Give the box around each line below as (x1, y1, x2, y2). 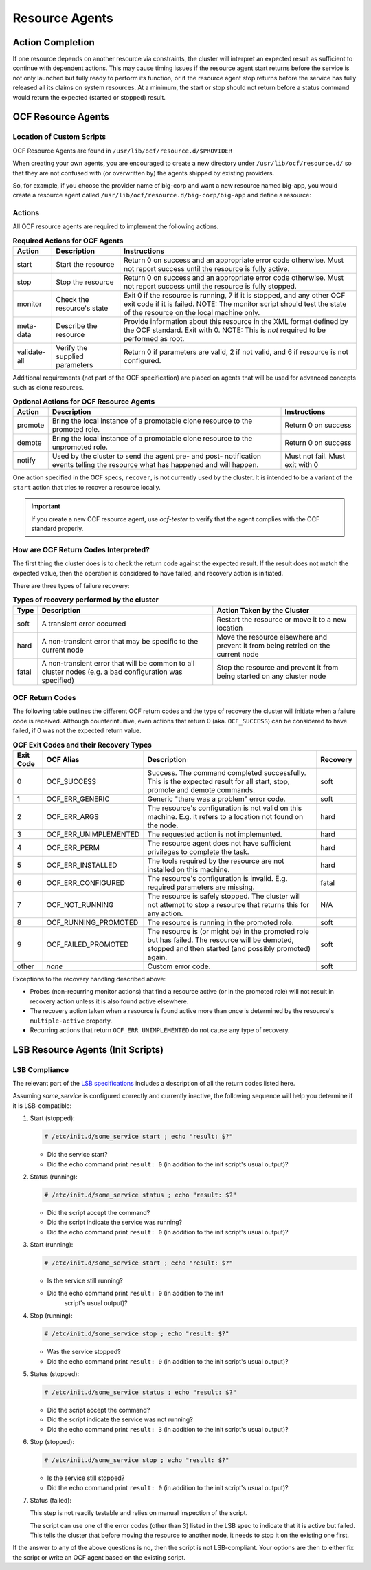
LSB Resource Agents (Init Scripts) (12, 1044, 164, 1056)
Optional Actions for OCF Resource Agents (12, 397, 155, 406)
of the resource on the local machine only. (124, 308, 260, 318)
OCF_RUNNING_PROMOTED (46, 917, 139, 927)
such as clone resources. (12, 383, 85, 391)
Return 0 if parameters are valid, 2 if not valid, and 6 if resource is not (124, 347, 349, 357)
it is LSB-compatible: (12, 1101, 72, 1110)
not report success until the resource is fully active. (124, 264, 290, 274)
